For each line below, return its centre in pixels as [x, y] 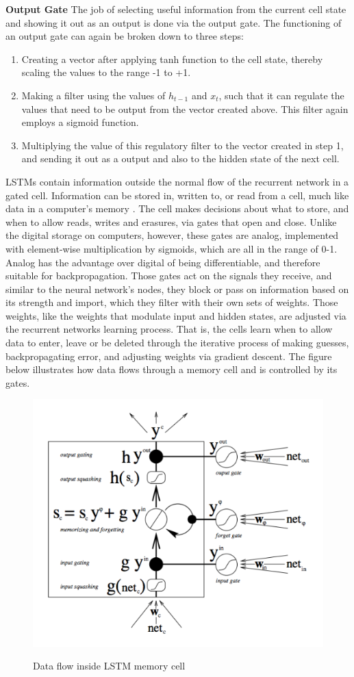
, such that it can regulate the [281, 95]
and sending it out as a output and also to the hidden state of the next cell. [180, 158]
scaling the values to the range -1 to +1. [106, 72]
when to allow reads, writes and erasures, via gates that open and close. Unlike [171, 221]
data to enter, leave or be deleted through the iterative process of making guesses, [177, 343]
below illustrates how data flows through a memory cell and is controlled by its [172, 369]
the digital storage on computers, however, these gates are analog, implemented [172, 235]
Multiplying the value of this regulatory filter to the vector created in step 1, [182, 145]
